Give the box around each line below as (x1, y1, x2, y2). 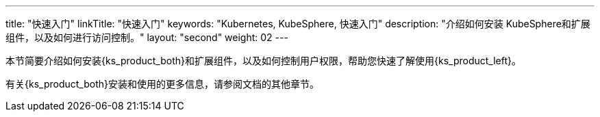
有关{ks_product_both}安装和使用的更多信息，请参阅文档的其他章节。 (5, 78, 319, 90)
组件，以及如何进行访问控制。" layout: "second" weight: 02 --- (5, 31, 288, 43)
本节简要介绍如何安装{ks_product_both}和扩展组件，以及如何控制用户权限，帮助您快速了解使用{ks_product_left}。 (5, 55, 521, 66)
